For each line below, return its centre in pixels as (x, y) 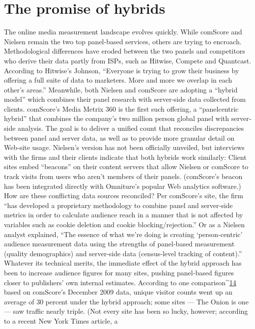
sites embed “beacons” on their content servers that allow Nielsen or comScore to (126, 166)
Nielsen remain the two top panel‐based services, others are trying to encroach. (123, 41)
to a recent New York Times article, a (61, 320)
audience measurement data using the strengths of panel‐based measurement (119, 244)
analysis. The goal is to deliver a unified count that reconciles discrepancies (131, 128)
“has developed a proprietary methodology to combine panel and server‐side (118, 205)
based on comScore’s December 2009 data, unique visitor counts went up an (118, 292)
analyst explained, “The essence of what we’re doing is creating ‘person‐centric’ (123, 234)
